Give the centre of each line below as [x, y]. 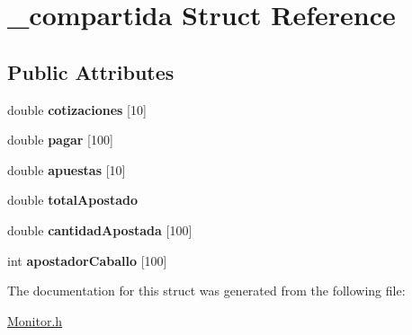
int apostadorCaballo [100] [87, 260]
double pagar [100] [60, 140]
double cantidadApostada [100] [100, 229]
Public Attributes [91, 71]
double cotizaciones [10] [77, 109]
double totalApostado [73, 200]
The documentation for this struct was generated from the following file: [206, 291]
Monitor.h [35, 320]
